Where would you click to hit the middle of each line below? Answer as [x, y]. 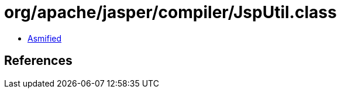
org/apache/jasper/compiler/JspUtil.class [170, 12]
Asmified [45, 38]
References [38, 61]
